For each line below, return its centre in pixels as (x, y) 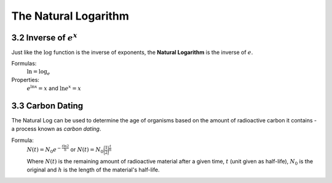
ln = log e (38, 72)
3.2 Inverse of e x (45, 37)
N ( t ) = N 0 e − (44, 150)
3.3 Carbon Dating (47, 106)
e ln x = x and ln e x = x (54, 88)
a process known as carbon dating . (56, 129)
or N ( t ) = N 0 (87, 150)
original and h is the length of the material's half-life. (93, 170)
